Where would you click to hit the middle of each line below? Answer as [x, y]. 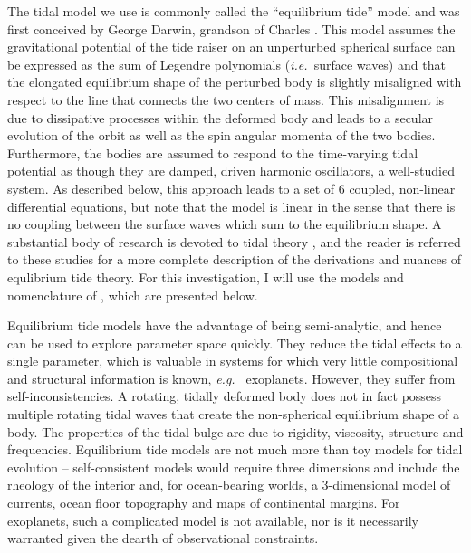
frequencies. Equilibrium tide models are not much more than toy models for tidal [235, 449]
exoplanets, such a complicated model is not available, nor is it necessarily [213, 520]
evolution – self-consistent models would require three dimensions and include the [234, 467]
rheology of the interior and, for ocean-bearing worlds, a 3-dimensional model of [229, 485]
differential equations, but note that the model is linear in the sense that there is [231, 206]
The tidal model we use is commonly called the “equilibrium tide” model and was [234, 11]
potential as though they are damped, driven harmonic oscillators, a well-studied [231, 171]
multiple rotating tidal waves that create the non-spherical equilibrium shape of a [233, 414]
